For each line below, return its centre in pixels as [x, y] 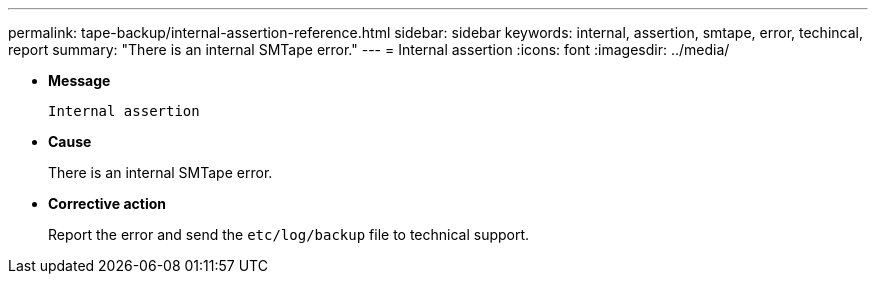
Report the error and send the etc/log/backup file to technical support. [289, 234]
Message [79, 80]
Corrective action [107, 203]
